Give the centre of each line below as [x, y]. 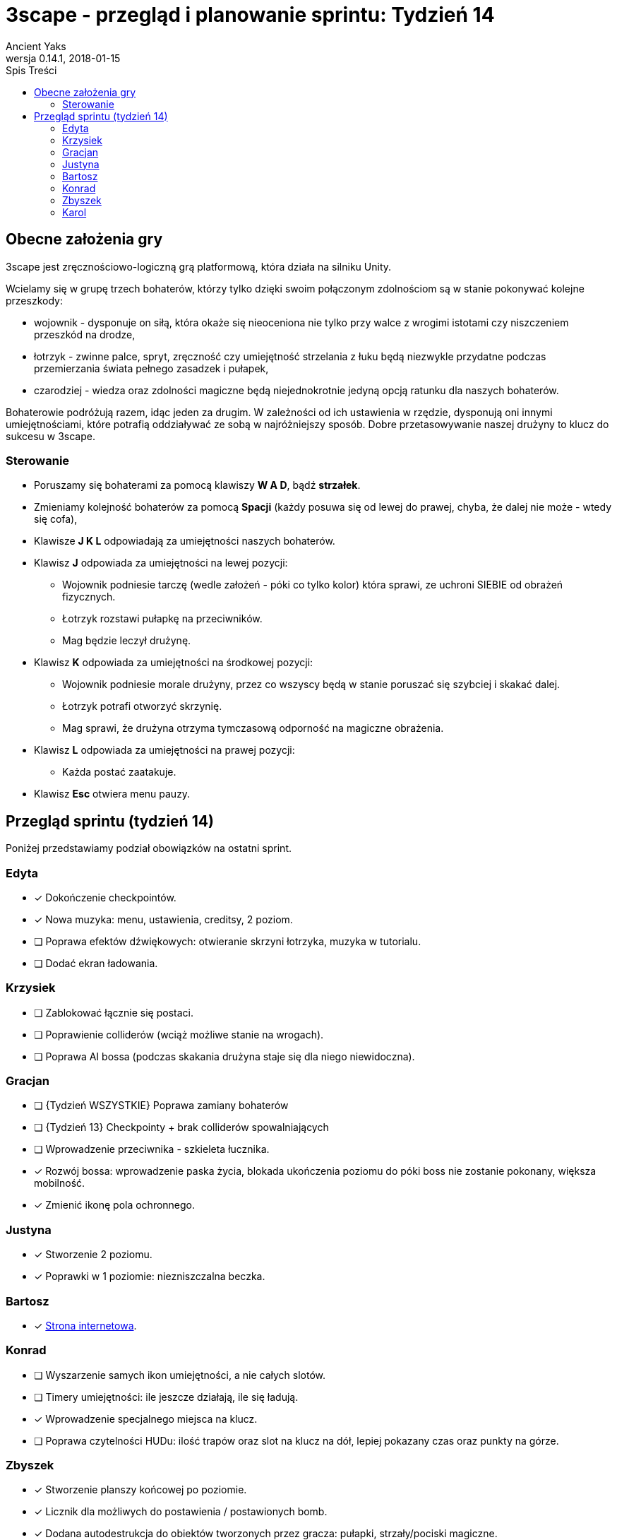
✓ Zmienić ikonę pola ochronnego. [115, 1205]
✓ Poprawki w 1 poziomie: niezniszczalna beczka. [150, 1277]
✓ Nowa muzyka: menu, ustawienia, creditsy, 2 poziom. [163, 919]
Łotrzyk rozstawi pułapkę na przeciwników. [162, 619]
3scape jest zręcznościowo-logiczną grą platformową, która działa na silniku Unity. [199, 266]
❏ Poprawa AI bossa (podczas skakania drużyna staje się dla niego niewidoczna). [224, 1056]
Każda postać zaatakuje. [119, 772]
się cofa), [56, 519]
